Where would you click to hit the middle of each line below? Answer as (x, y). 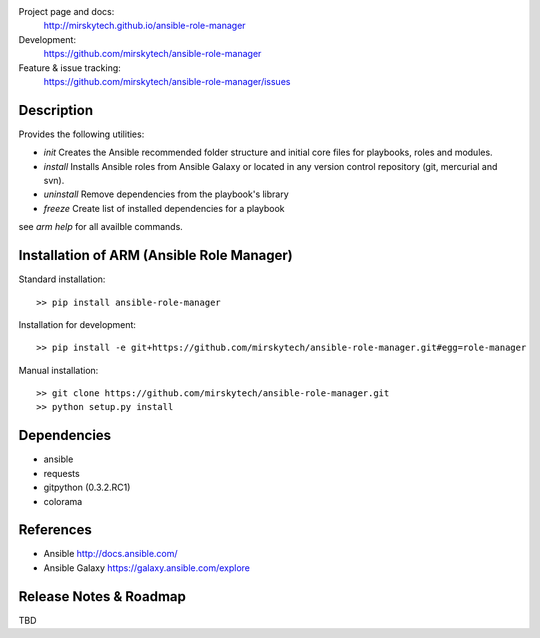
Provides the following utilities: (81, 134)
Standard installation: (62, 279)
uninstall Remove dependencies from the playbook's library (166, 194)
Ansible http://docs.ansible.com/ (111, 554)
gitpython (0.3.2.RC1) (87, 487)
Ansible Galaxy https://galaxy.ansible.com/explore (146, 567)
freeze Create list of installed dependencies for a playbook (164, 208)
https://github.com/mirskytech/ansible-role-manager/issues (167, 81)
